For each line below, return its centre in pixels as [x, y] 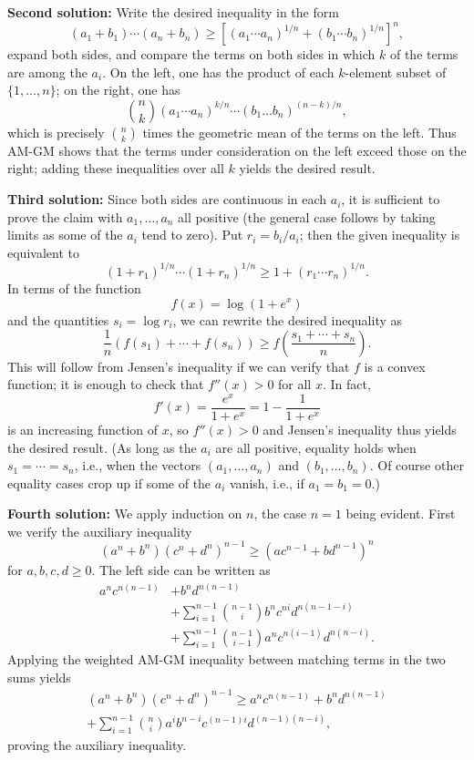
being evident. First [401, 514]
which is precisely [56, 132]
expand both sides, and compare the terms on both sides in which [191, 54]
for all [295, 384]
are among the [47, 72]
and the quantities [58, 319]
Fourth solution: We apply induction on [125, 514]
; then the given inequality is [380, 235]
